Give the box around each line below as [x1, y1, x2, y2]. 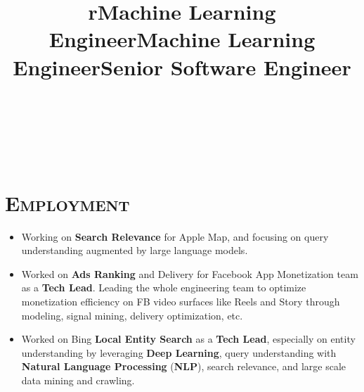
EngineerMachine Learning [48, 25, 316, 53]
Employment [5, 188, 130, 217]
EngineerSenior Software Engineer [13, 52, 351, 81]
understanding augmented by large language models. [21, 243, 248, 258]
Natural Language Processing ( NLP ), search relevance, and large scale [21, 359, 346, 374]
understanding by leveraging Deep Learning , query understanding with [21, 345, 337, 360]
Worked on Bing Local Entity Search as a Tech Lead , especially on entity [21, 331, 356, 346]
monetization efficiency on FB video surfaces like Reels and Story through [21, 294, 340, 309]
